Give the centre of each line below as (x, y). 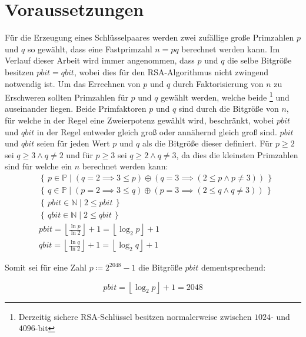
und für (79, 154)
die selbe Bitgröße (260, 60)
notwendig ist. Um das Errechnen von (73, 83)
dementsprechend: (234, 267)
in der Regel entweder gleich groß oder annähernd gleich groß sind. (157, 131)
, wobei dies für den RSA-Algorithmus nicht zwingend (171, 71)
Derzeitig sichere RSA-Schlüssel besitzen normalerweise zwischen (135, 316)
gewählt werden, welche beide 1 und (225, 96)
